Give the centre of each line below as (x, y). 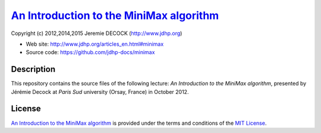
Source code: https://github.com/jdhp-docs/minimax (90, 52)
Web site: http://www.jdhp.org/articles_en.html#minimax (95, 44)
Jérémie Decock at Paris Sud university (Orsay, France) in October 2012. (100, 91)
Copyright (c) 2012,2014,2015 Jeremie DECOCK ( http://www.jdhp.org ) (97, 33)
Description (33, 69)
